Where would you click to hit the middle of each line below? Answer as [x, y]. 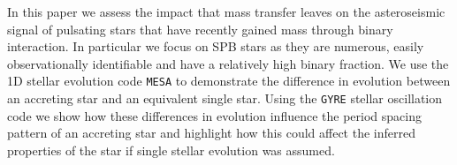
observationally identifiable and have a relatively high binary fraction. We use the [228, 63]
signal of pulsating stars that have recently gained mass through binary [200, 29]
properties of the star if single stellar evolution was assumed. [171, 150]
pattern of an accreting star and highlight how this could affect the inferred [211, 133]
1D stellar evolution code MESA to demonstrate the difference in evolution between [229, 81]
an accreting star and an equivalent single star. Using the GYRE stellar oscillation [225, 98]
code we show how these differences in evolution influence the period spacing [214, 115]
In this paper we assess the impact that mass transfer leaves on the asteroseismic [226, 11]
